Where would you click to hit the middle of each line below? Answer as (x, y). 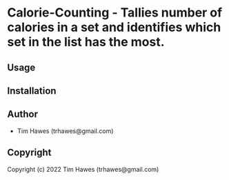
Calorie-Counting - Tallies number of (115, 13)
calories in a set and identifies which (114, 27)
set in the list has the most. (86, 42)
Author (22, 114)
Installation (32, 91)
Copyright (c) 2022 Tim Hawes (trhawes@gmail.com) (83, 169)
